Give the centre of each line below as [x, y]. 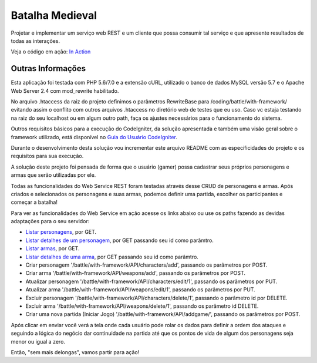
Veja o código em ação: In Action [51, 52]
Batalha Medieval [54, 15]
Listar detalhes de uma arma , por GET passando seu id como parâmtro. [112, 257]
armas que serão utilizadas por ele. [53, 175]
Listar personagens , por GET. [61, 232]
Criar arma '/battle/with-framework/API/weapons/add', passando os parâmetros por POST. [136, 273]
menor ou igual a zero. [38, 341]
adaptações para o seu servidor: [50, 221]
